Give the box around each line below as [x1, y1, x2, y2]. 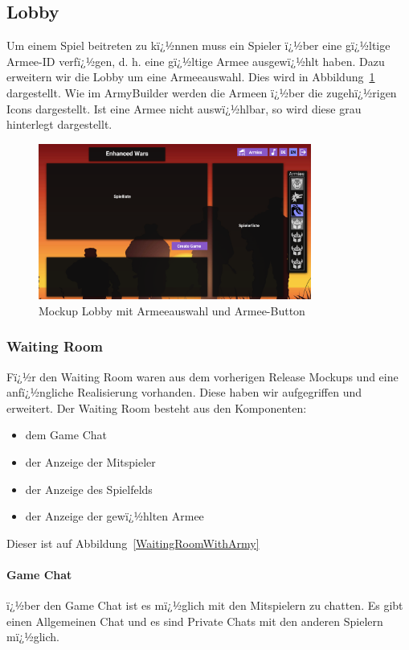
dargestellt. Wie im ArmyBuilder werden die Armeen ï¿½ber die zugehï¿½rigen [6, 84, 397, 101]
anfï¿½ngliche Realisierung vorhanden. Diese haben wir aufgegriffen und [6, 384, 362, 401]
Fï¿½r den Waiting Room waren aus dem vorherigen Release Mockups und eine [6, 368, 399, 385]
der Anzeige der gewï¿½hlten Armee [25, 508, 204, 525]
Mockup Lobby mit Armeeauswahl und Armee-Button [39, 302, 305, 319]
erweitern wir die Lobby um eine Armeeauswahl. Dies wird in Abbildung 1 [6, 68, 375, 85]
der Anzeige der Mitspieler [25, 453, 156, 470]
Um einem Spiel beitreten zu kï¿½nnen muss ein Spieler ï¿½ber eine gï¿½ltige [6, 37, 391, 54]
